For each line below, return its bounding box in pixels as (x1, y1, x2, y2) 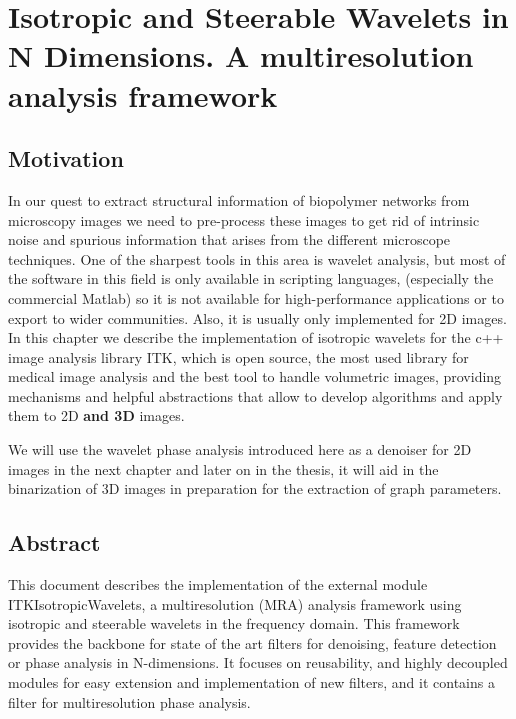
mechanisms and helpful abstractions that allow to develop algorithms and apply (8, 385, 503, 406)
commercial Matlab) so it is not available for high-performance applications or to (8, 287, 504, 308)
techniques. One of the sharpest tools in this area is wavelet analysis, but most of (8, 248, 506, 269)
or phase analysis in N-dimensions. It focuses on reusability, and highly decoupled (8, 652, 508, 673)
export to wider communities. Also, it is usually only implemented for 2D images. (8, 307, 507, 328)
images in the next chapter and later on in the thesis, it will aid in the (8, 458, 439, 479)
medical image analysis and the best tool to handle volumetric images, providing (8, 366, 502, 387)
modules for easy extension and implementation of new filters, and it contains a (8, 672, 495, 693)
